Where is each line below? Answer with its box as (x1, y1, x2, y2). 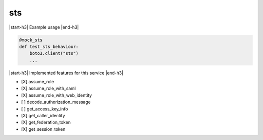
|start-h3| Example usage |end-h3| (9, 24, 79, 30)
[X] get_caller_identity (21, 113, 65, 119)
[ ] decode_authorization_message (21, 99, 91, 105)
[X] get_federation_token (21, 119, 71, 125)
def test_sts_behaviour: (19, 44, 79, 49)
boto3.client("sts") (29, 51, 79, 56)
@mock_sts (19, 37, 43, 43)
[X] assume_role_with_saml (21, 85, 76, 92)
